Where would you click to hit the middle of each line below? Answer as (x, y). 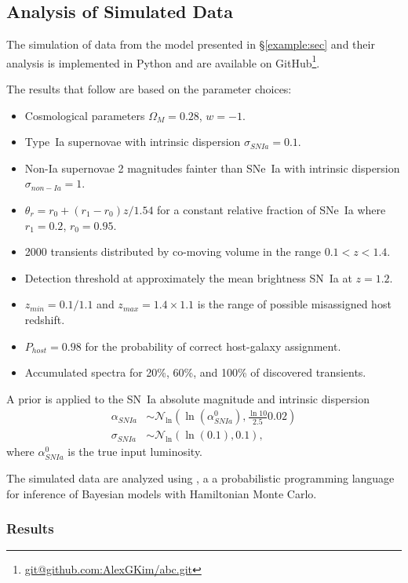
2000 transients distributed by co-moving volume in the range (173, 251)
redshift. (45, 319)
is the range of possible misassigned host (294, 304)
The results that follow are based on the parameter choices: (149, 89)
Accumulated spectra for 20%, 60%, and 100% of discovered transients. (195, 372)
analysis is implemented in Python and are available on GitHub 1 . (163, 61)
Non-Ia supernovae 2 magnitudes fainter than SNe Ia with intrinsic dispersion (212, 168)
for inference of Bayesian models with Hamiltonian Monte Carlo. (162, 493)
